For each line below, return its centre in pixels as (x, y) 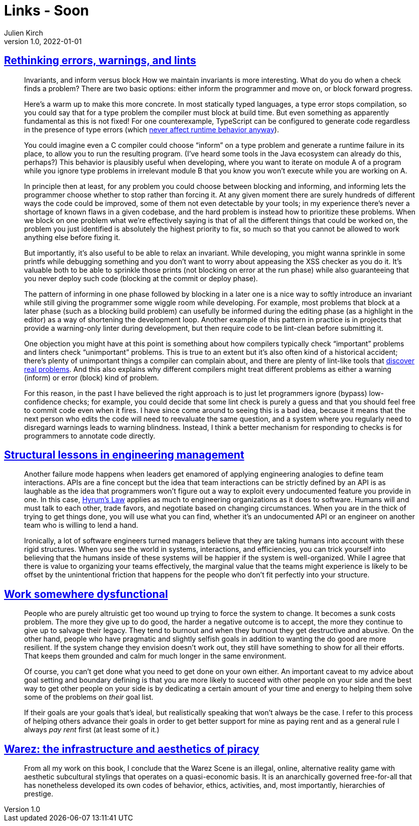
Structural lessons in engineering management (124, 455)
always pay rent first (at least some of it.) (92, 730)
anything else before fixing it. (72, 237)
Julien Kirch (24, 33)
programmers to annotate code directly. (90, 436)
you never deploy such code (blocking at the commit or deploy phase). (141, 278)
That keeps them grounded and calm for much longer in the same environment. (155, 656)
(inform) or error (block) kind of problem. (92, 377)
